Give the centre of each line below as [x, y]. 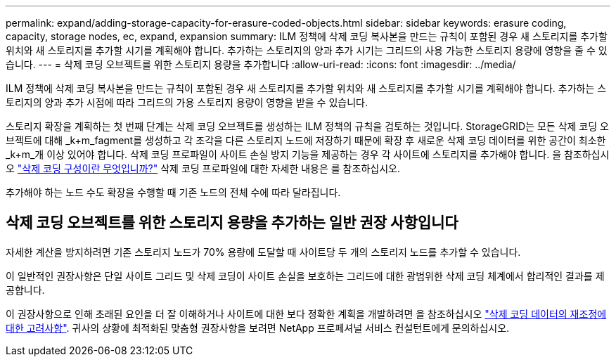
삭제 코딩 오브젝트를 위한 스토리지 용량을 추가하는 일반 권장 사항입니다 [232, 223]
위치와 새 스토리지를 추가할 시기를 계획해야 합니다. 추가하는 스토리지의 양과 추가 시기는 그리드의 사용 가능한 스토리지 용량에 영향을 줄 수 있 [307, 50]
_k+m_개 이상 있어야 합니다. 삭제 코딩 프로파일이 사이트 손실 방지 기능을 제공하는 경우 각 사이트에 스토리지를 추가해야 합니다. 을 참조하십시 [308, 154]
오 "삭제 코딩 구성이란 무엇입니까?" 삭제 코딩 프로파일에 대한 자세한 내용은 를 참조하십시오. [203, 168]
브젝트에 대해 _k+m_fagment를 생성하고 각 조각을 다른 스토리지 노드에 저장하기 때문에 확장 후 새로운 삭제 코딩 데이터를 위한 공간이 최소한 [306, 140]
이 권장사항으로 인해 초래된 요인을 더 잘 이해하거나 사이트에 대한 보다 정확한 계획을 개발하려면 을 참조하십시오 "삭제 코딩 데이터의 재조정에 [306, 313]
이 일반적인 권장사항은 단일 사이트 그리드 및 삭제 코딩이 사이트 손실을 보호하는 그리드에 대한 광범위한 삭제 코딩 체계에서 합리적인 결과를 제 [305, 276]
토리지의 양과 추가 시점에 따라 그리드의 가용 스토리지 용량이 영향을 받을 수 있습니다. [187, 102]
